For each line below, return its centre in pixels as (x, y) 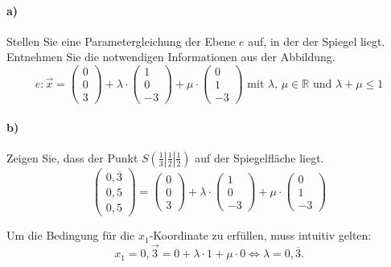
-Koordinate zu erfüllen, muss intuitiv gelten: (260, 235)
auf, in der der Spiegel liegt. (317, 41)
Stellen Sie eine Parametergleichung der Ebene (121, 41)
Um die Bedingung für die (71, 235)
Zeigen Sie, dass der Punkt (72, 157)
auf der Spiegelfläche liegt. (259, 157)
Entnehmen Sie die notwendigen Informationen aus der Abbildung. (171, 57)
